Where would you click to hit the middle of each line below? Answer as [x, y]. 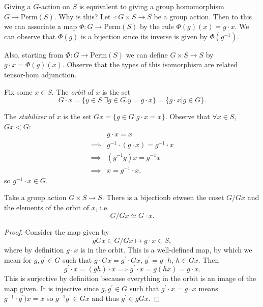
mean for [18, 259]
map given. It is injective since [52, 288]
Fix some [18, 91]
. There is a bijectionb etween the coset [163, 197]
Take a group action [35, 197]
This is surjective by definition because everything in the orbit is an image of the [130, 278]
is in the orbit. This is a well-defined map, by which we [166, 249]
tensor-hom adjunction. [40, 74]
